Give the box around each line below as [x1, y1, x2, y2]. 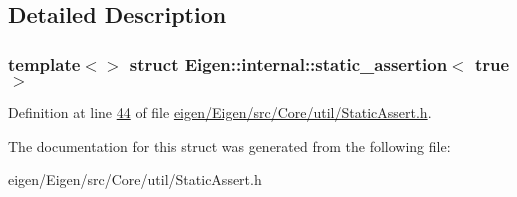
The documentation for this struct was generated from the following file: [8, 135, 451, 156]
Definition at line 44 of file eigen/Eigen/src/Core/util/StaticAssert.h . [8, 102, 432, 122]
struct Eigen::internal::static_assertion [129, 51, 448, 76]
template [8, 51, 81, 76]
